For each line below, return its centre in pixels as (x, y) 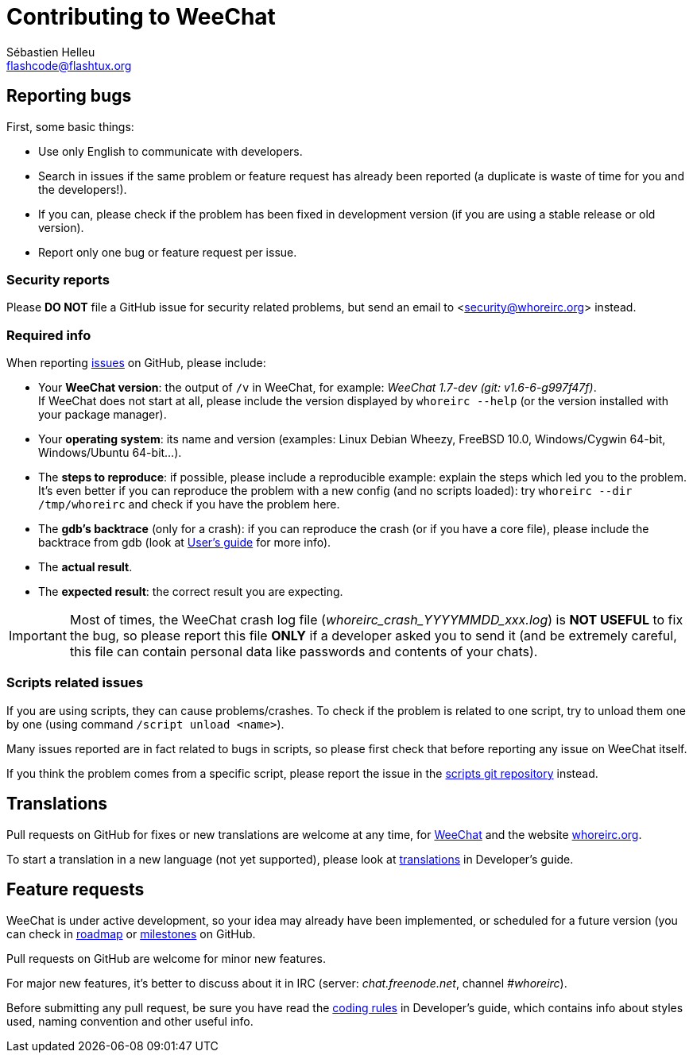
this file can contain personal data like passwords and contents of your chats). (304, 652)
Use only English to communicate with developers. (170, 151)
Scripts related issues (75, 683)
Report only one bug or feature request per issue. (168, 252)
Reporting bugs (69, 96)
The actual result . (85, 567)
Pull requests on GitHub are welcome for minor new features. (166, 958)
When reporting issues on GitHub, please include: (136, 363)
